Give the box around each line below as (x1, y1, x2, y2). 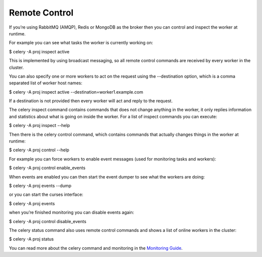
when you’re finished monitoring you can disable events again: (9, 209, 134, 215)
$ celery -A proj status (9, 236, 54, 242)
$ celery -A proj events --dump (9, 182, 72, 189)
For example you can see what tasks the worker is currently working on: (9, 40, 153, 46)
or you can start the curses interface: (9, 192, 83, 197)
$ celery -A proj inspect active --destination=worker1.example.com (9, 89, 143, 95)
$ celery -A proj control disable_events (9, 218, 87, 224)
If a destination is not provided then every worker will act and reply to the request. (9, 98, 173, 104)
